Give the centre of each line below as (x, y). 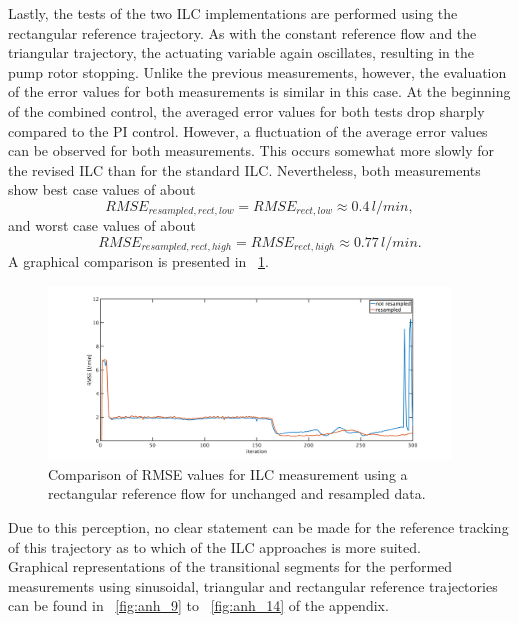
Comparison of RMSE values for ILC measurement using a (228, 473)
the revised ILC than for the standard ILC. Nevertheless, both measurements (244, 169)
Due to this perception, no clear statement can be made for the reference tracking (258, 527)
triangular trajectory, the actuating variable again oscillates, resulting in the (241, 52)
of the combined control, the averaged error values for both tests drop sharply (246, 110)
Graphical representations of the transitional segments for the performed (230, 566)
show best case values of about (102, 189)
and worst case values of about (102, 225)
